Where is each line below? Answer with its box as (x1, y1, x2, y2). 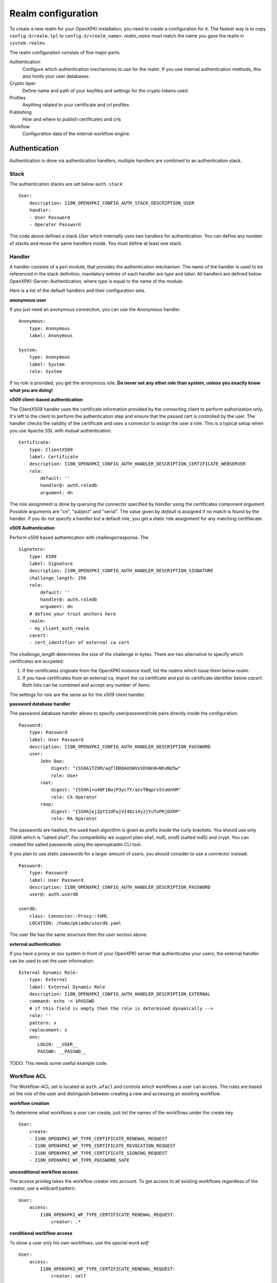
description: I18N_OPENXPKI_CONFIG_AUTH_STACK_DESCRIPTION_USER (29, 200, 194, 206)
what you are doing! (9, 387, 53, 393)
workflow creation (9, 1100, 50, 1106)
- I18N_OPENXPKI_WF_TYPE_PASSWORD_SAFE (29, 1157, 130, 1163)
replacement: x (29, 1027, 68, 1033)
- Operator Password (29, 222, 81, 228)
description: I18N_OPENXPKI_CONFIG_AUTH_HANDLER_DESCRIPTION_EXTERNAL (29, 991, 211, 997)
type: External (29, 977, 68, 983)
